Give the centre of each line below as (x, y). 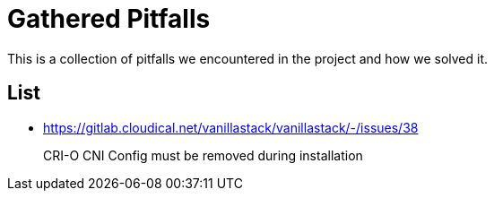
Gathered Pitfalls (109, 19)
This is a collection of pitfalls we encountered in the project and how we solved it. (248, 58)
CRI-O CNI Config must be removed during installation (203, 155)
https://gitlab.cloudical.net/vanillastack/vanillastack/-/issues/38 (231, 127)
